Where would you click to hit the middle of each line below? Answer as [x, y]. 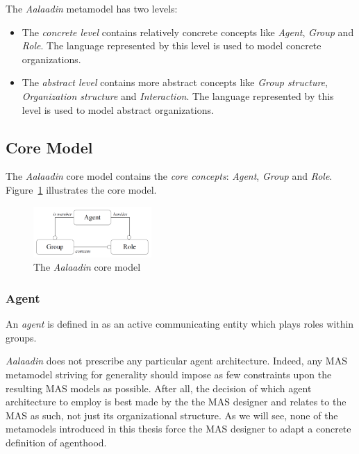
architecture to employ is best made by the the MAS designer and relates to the [176, 402]
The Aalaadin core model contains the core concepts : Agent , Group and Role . [169, 176]
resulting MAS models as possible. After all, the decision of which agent [159, 388]
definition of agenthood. [56, 442]
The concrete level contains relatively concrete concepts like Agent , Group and [188, 32]
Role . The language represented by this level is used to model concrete [172, 45]
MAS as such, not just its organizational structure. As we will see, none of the [172, 415]
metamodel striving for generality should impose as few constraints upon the [169, 374]
